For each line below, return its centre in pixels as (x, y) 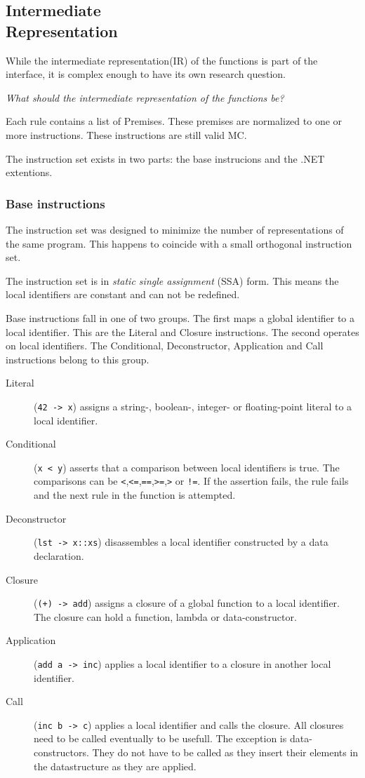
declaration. (59, 555)
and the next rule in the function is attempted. (135, 495)
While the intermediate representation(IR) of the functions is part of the (162, 60)
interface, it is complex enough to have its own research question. (146, 74)
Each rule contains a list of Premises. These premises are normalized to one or (174, 121)
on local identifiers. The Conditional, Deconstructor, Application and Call (165, 346)
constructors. (61, 752)
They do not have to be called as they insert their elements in (225, 752)
